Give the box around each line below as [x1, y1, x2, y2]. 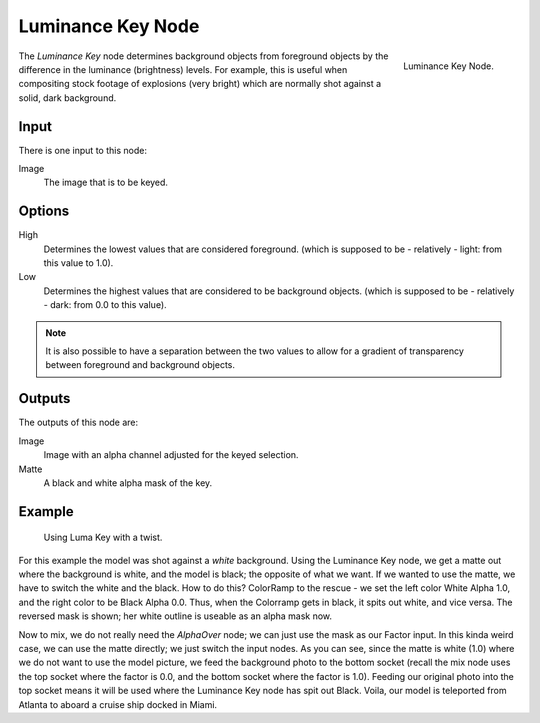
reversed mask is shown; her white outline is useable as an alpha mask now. [18, 610, 333, 622]
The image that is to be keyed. [43, 176, 169, 189]
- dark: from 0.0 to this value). [43, 299, 167, 311]
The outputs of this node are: [18, 416, 139, 429]
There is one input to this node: [18, 144, 147, 156]
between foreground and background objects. [45, 359, 235, 371]
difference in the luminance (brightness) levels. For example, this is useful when [18, 63, 348, 75]
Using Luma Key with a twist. [43, 531, 163, 544]
